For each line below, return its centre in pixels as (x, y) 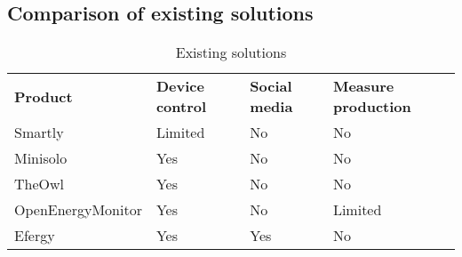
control (181, 107)
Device (180, 86)
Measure (363, 86)
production (372, 107)
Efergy (35, 236)
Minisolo (41, 158)
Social (271, 86)
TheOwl (40, 184)
